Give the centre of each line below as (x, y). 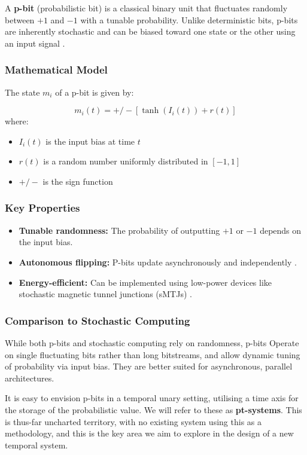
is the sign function (78, 181)
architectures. (30, 378)
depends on (281, 230)
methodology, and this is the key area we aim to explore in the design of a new (149, 433)
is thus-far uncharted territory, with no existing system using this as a (133, 421)
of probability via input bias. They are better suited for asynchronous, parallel (149, 366)
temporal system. (37, 445)
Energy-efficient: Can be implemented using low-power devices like (145, 282)
